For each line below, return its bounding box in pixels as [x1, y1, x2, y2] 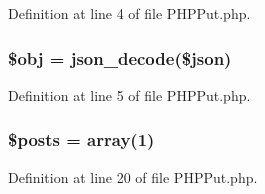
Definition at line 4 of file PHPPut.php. [8, 3, 251, 23]
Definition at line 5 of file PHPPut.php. [8, 84, 251, 105]
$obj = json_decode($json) [8, 45, 232, 70]
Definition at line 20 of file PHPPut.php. [8, 166, 258, 187]
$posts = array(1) [8, 127, 155, 152]
